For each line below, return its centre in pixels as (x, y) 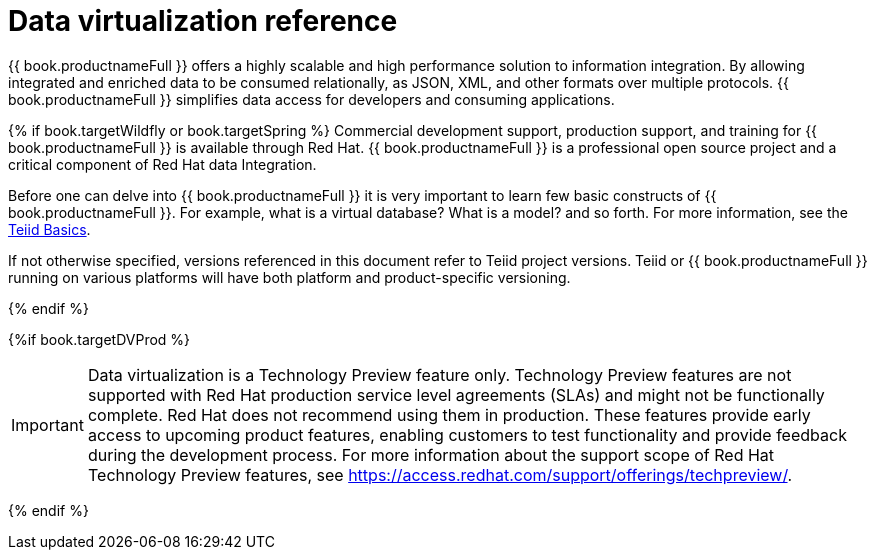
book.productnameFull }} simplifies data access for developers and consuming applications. (311, 99)
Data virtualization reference (203, 21)
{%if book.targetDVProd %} (99, 339)
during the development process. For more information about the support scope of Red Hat (431, 454)
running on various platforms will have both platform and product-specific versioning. (289, 277)
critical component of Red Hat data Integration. (162, 164)
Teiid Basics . (49, 229)
